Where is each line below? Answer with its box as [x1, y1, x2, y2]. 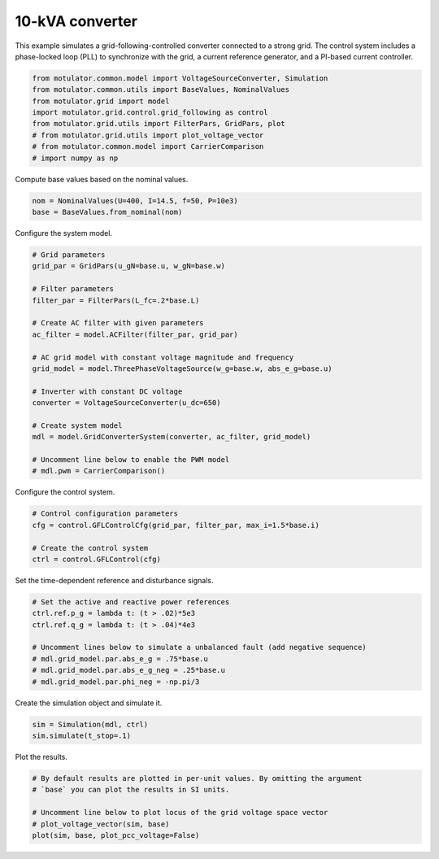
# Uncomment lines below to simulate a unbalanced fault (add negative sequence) [32, 643, 367, 652]
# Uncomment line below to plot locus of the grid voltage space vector [32, 808, 328, 818]
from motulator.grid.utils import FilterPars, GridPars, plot [32, 119, 285, 129]
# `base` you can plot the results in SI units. [32, 785, 230, 795]
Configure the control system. [15, 487, 115, 497]
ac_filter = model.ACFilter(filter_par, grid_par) [32, 329, 239, 339]
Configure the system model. [15, 229, 113, 238]
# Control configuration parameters [32, 509, 179, 518]
